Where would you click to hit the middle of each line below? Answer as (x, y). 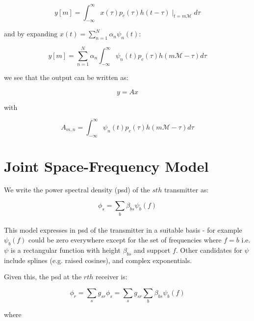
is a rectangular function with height (65, 250)
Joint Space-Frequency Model (106, 166)
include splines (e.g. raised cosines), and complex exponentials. (98, 260)
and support (152, 250)
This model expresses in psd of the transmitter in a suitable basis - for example (123, 230)
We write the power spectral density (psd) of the (77, 189)
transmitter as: (186, 189)
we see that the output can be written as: (66, 77)
